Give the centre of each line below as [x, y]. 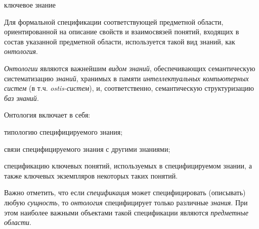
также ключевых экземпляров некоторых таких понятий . [91, 175]
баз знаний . [21, 98]
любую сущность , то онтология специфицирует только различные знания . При [126, 202]
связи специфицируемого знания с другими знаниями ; [87, 149]
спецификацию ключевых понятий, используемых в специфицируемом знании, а [128, 166]
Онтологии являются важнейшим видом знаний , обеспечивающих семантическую [130, 68]
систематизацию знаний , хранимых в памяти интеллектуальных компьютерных [126, 78]
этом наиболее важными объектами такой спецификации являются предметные [126, 212]
